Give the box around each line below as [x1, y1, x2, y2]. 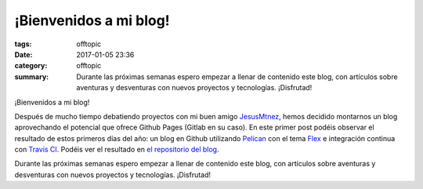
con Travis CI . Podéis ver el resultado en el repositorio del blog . [14, 145, 219, 154]
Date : [14, 49, 33, 59]
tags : [14, 39, 32, 49]
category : [14, 61, 48, 71]
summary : [14, 71, 49, 82]
